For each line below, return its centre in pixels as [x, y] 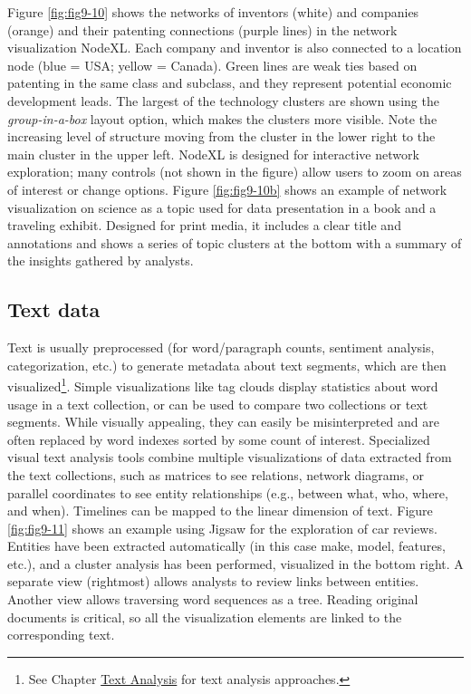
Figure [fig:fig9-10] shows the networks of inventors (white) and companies [213, 12]
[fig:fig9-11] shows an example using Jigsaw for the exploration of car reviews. [222, 528]
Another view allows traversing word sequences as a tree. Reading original [213, 599]
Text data [54, 309]
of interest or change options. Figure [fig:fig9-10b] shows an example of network [227, 189]
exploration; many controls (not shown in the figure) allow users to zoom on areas [235, 172]
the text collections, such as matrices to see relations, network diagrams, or [216, 474]
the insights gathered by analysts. [101, 260]
